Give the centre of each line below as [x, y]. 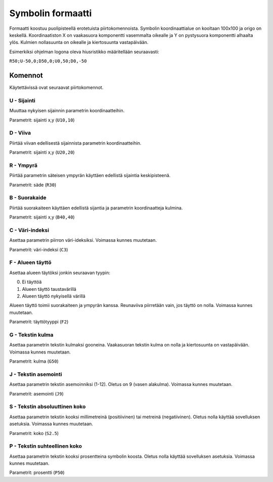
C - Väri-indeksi [29, 230]
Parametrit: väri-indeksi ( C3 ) [39, 249]
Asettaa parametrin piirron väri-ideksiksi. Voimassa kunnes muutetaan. [83, 240]
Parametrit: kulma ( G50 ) [34, 361]
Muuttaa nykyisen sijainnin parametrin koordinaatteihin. [67, 111]
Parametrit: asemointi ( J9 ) [37, 393]
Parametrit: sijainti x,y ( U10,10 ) [42, 120]
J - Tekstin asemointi [36, 374]
